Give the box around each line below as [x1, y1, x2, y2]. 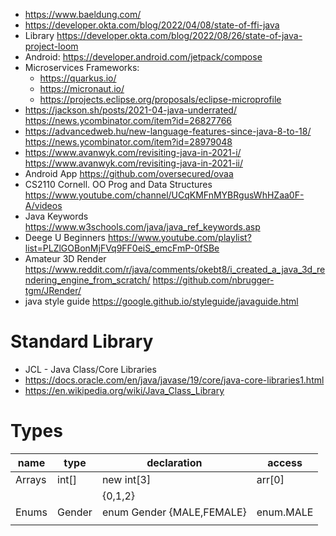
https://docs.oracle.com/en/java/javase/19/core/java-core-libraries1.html [24, 374, 325, 386]
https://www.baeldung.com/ [24, 9, 142, 20]
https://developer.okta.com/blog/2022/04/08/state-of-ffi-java [24, 19, 280, 31]
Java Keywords [24, 210, 89, 222]
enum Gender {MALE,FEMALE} [101, 505, 247, 519]
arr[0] [256, 472, 285, 486]
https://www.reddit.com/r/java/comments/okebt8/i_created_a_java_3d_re [24, 264, 326, 275]
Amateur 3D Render [24, 253, 107, 264]
